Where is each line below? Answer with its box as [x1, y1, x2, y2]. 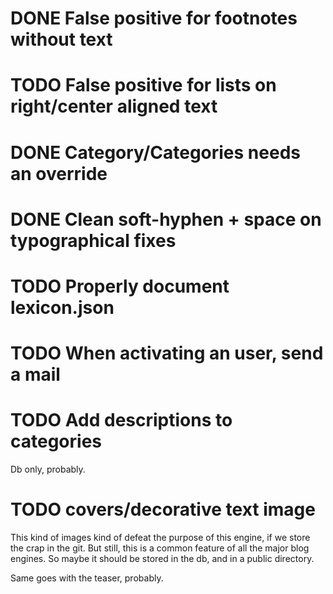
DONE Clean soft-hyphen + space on [10, 208, 322, 231]
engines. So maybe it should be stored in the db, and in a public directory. [10, 553, 315, 564]
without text [10, 28, 113, 51]
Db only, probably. [10, 463, 86, 476]
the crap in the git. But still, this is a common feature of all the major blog [10, 542, 310, 554]
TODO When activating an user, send [10, 342, 324, 365]
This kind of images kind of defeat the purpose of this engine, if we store [10, 532, 311, 543]
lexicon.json [10, 296, 115, 319]
